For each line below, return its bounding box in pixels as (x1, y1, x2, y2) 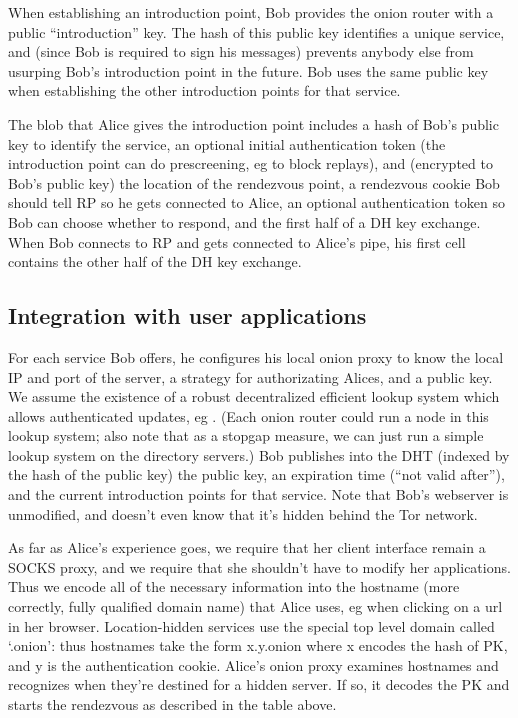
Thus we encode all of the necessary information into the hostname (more (8, 576, 460, 597)
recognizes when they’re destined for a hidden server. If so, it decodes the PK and (8, 674, 510, 695)
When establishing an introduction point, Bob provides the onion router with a (8, 2, 494, 22)
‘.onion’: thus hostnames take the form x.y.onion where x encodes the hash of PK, (8, 635, 508, 656)
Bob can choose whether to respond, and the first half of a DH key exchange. (8, 211, 481, 232)
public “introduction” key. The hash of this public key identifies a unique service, (8, 21, 505, 42)
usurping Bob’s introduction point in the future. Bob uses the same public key (8, 60, 489, 81)
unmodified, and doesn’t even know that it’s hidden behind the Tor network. (8, 503, 478, 524)
